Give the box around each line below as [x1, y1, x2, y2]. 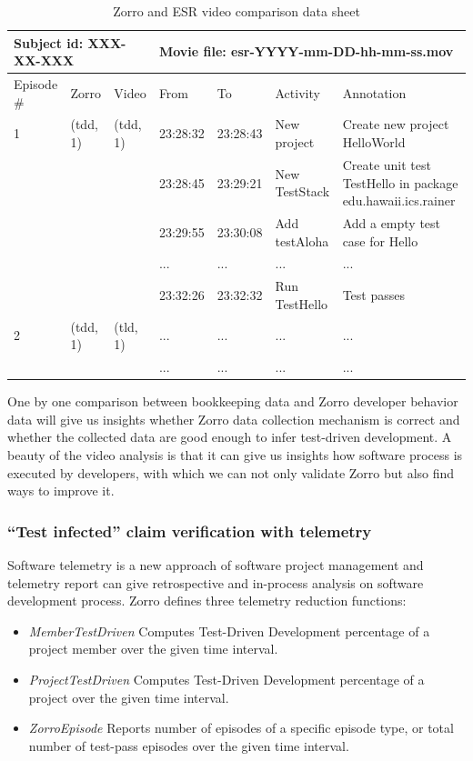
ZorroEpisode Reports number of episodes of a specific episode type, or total [28, 718, 454, 737]
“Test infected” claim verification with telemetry [7, 519, 372, 542]
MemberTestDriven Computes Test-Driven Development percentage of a [28, 621, 430, 640]
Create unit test [342, 155, 431, 174]
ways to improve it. [7, 481, 115, 500]
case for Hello [342, 231, 418, 250]
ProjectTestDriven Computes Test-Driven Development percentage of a [28, 669, 425, 688]
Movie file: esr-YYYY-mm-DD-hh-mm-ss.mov [158, 42, 454, 61]
